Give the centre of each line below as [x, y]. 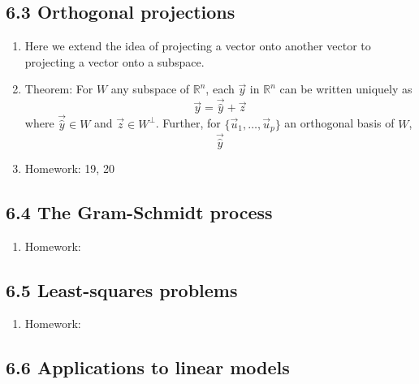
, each [220, 89]
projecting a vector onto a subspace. [114, 61]
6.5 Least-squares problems [122, 289]
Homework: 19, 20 [69, 168]
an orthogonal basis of [339, 123]
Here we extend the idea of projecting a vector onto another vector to [198, 46]
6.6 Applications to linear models [148, 367]
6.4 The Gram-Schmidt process [139, 211]
